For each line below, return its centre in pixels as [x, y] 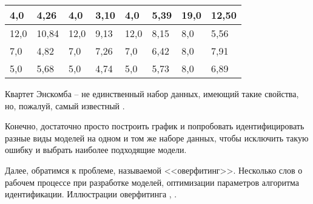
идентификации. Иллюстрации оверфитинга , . [91, 194]
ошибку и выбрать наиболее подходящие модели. [96, 150]
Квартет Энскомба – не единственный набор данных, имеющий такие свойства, [152, 93]
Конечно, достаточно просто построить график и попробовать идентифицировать [155, 126]
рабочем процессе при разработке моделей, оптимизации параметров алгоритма [152, 182]
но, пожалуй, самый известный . [65, 105]
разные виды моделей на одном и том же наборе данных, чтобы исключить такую [157, 138]
